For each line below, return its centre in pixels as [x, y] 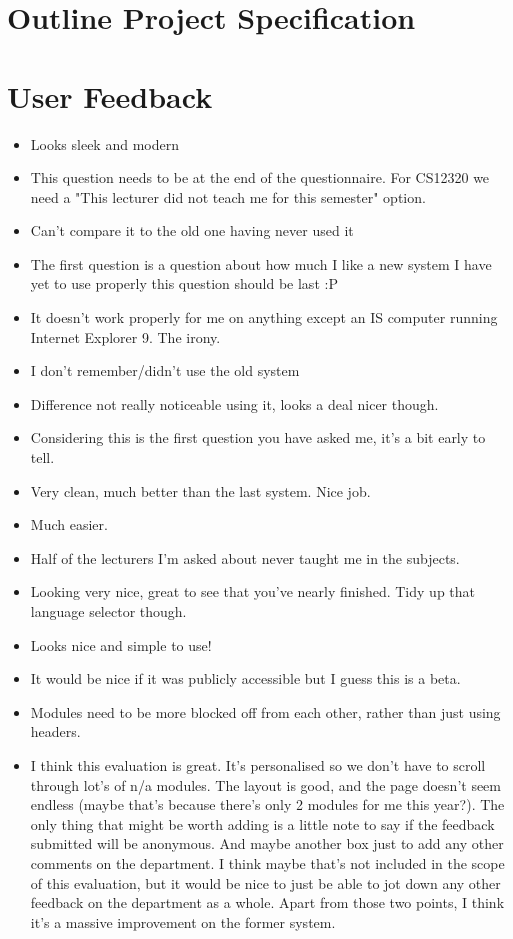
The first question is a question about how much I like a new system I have [261, 263]
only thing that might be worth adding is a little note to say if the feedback [262, 823]
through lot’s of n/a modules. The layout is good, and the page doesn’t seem [265, 784]
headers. [55, 731]
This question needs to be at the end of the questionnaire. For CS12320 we [260, 177]
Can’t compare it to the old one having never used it [192, 230]
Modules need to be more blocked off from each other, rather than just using [265, 711]
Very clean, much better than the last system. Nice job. [200, 490]
